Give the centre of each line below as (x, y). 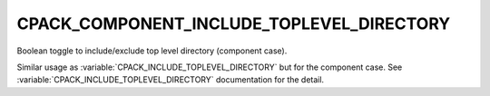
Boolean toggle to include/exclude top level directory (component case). (152, 51)
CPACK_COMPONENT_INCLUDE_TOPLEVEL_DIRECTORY (234, 24)
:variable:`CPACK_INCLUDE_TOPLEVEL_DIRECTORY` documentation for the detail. (171, 80)
